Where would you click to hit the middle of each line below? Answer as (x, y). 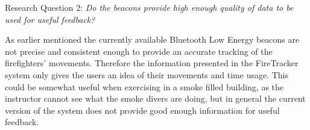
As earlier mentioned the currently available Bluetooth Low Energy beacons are (152, 39)
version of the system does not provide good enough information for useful (142, 110)
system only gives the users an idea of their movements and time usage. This (147, 74)
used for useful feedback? (50, 19)
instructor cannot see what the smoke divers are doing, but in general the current (155, 98)
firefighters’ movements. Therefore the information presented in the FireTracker (152, 63)
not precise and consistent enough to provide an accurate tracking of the (139, 51)
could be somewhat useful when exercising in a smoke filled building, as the (144, 86)
